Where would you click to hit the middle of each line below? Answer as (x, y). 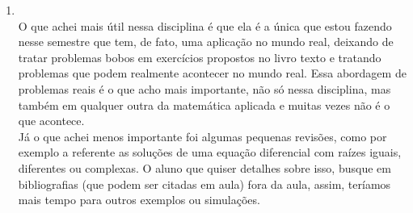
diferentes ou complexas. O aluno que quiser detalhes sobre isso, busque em (204, 167)
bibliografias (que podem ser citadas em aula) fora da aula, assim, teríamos (204, 184)
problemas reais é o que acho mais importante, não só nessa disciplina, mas (204, 88)
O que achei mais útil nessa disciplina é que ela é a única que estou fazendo (205, 25)
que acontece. (51, 121)
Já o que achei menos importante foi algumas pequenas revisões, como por (202, 136)
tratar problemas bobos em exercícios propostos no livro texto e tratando (200, 57)
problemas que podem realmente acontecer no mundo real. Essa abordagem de (212, 73)
